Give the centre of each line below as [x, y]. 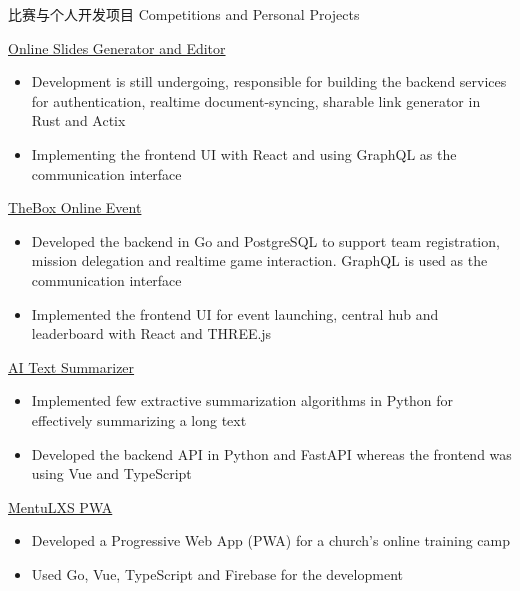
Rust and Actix [78, 120]
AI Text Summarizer [71, 366]
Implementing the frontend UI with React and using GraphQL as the [244, 153]
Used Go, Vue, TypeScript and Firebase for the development [217, 573]
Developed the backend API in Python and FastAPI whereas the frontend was [271, 453]
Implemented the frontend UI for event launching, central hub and [235, 313]
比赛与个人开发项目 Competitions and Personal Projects [184, 14]
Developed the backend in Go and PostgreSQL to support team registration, [265, 240]
